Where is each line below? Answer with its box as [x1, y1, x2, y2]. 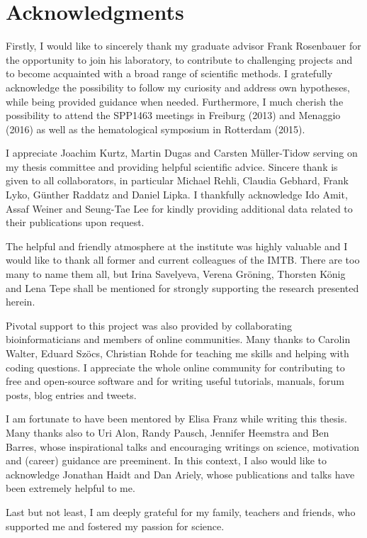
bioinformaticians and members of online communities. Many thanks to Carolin [6, 332, 351, 347]
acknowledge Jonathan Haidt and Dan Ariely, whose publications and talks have [6, 466, 355, 481]
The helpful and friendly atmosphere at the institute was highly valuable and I [6, 238, 348, 253]
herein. [6, 294, 35, 309]
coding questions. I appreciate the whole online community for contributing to [6, 359, 345, 374]
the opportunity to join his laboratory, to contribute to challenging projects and [6, 52, 353, 67]
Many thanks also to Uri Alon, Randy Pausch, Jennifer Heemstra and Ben [6, 425, 329, 439]
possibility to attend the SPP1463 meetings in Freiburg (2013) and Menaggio [6, 108, 341, 123]
